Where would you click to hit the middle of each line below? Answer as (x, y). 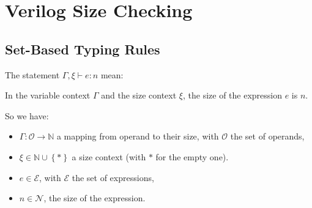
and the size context (139, 95)
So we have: (27, 115)
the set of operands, (267, 136)
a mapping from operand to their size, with (138, 136)
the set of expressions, (113, 177)
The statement (32, 74)
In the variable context (48, 95)
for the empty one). (192, 156)
